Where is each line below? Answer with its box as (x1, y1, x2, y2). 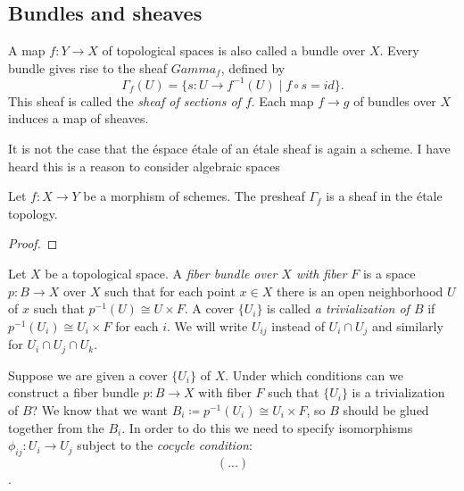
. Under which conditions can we (225, 365, 403, 384)
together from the (8, 418, 104, 437)
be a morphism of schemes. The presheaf (83, 187, 305, 205)
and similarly (371, 316, 443, 335)
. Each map (251, 91, 314, 110)
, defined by (220, 58, 286, 77)
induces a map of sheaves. (8, 109, 149, 128)
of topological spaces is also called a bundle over (102, 41, 366, 60)
